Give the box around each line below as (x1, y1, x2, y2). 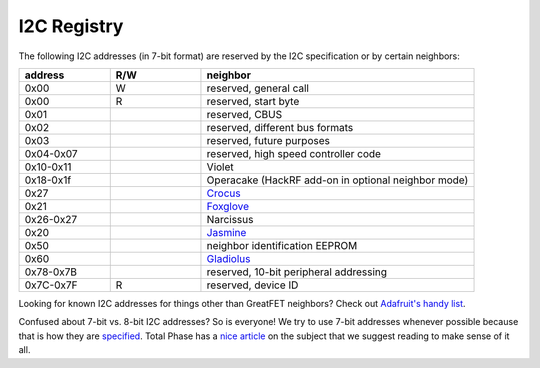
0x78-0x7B (24, 265, 77, 279)
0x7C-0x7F (24, 278, 78, 292)
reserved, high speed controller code (206, 146, 382, 160)
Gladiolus (206, 251, 251, 265)
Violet (206, 160, 234, 174)
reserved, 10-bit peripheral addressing (206, 265, 388, 279)
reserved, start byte (206, 94, 300, 108)
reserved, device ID (206, 278, 299, 292)
